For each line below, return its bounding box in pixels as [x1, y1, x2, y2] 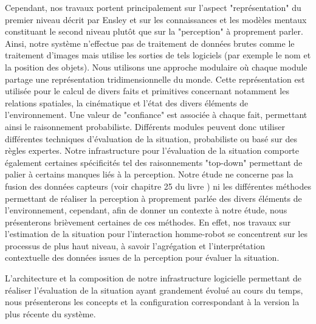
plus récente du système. [5, 307, 96, 320]
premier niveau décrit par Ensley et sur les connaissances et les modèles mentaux [5, 13, 307, 26]
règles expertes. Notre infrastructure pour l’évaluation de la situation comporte [5, 144, 300, 157]
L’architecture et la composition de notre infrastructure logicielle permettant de [5, 272, 301, 284]
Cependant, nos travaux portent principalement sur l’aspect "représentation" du [5, 1, 301, 13]
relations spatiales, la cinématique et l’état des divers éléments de [5, 96, 249, 109]
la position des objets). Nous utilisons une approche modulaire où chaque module [5, 60, 307, 73]
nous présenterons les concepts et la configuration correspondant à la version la [5, 295, 300, 308]
